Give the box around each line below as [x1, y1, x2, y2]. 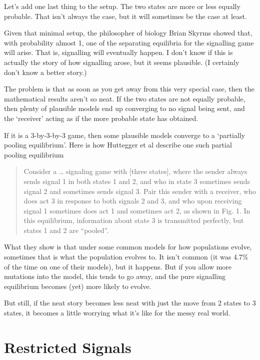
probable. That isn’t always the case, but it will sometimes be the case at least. [4, 10, 247, 21]
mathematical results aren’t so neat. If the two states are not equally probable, [4, 93, 245, 103]
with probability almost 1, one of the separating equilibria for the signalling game [4, 37, 254, 47]
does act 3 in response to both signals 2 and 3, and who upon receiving [23, 195, 242, 206]
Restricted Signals [4, 336, 131, 357]
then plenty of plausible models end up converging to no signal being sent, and [4, 103, 245, 113]
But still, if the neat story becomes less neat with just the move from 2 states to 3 [4, 297, 256, 308]
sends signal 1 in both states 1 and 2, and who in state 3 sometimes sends [23, 175, 250, 186]
